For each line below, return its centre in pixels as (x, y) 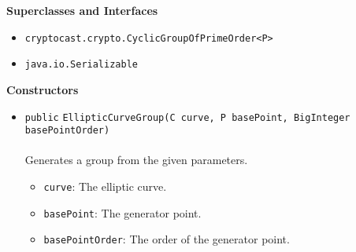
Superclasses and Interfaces (82, 10)
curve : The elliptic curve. (105, 186)
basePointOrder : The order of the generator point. (167, 239)
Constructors (43, 89)
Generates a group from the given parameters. (136, 160)
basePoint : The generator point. (122, 212)
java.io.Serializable (81, 65)
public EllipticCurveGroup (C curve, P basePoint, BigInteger (187, 117)
